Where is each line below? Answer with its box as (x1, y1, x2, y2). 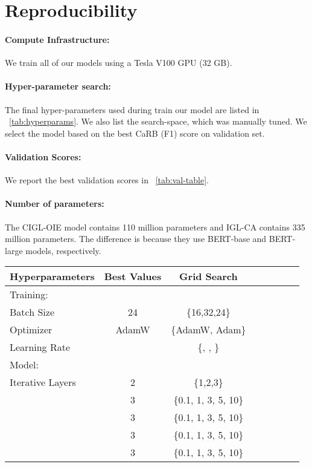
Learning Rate (10, 340, 71, 354)
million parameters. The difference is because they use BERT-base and (5, 232, 267, 245)
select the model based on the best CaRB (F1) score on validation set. (5, 126, 265, 139)
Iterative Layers (10, 375, 76, 390)
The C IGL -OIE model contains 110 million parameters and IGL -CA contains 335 (5, 220, 305, 233)
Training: (10, 287, 48, 302)
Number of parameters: (5, 197, 104, 210)
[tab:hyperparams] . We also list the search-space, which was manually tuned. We (9, 115, 307, 128)
